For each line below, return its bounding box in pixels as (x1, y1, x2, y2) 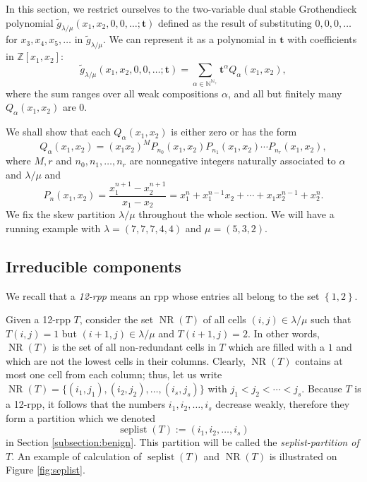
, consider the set (79, 312, 154, 327)
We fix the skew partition (6, 207, 116, 222)
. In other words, (247, 325, 320, 340)
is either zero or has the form (171, 124, 297, 139)
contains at (295, 353, 343, 368)
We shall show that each (6, 124, 111, 139)
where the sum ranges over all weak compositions (6, 85, 219, 100)
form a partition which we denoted (6, 410, 156, 425)
